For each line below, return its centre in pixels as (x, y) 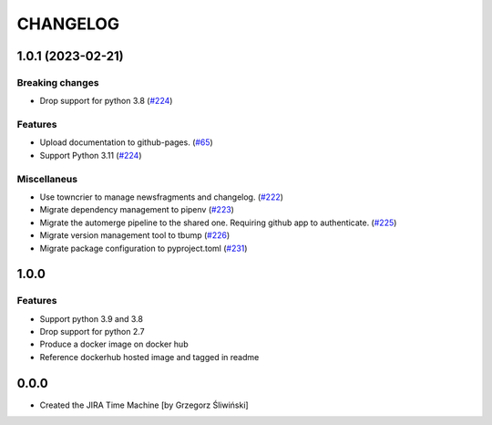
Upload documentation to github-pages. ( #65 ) (126, 142)
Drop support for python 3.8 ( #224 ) (106, 101)
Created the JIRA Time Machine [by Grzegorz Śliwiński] (144, 405)
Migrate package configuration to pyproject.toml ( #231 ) (143, 248)
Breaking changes (58, 82)
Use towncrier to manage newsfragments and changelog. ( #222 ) (162, 197)
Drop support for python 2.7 (92, 332)
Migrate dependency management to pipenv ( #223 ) (137, 210)
